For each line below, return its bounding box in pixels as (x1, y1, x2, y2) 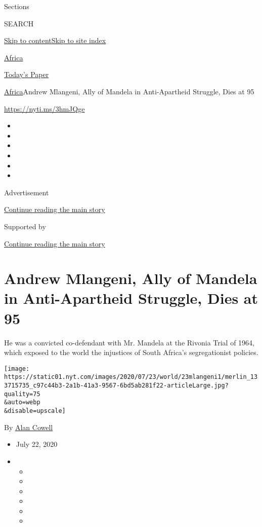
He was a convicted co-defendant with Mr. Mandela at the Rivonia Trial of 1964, (4, 337, 255, 347)
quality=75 (4, 390, 40, 398)
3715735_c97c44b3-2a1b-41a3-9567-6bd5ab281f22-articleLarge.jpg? (4, 382, 229, 390)
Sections (4, 1, 29, 11)
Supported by (4, 221, 46, 231)
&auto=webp (4, 399, 40, 406)
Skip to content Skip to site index (4, 35, 106, 46)
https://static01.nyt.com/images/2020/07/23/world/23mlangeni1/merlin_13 (4, 373, 258, 381)
